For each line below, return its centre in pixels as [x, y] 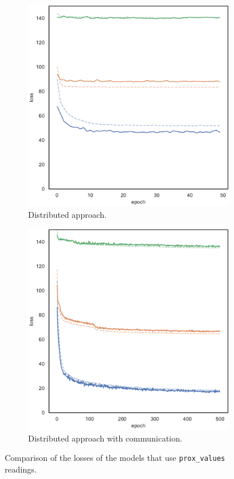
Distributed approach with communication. [105, 438]
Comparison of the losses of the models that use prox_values [115, 458]
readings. [21, 469]
